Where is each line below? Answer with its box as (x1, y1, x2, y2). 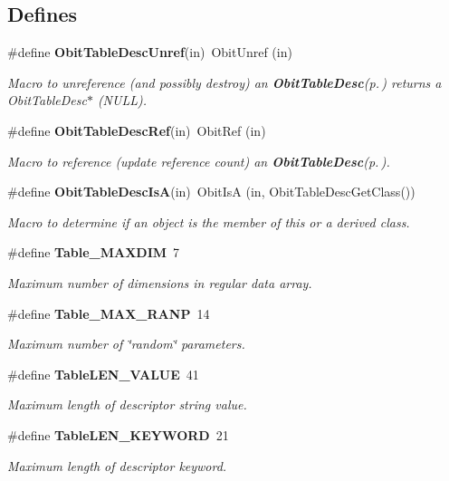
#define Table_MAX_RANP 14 (7, 303, 210, 322)
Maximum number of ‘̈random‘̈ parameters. (7, 334, 245, 353)
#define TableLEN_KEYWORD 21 (7, 425, 229, 444)
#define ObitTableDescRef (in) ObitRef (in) (7, 120, 266, 139)
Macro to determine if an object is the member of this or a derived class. (7, 212, 410, 231)
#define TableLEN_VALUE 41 (7, 364, 199, 383)
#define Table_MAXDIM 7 (7, 243, 180, 262)
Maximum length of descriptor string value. (7, 395, 247, 414)
